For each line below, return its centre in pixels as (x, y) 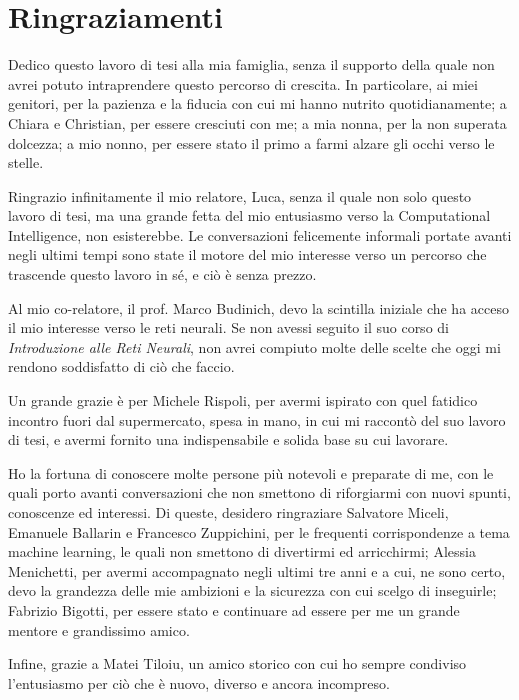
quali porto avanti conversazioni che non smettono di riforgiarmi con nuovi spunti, (259, 492)
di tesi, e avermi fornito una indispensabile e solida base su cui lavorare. (228, 439)
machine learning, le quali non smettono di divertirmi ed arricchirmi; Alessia (242, 551)
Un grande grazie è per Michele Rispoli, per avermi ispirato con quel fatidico (243, 400)
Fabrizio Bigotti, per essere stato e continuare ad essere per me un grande (234, 609)
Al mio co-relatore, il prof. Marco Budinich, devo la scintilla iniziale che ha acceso (258, 307)
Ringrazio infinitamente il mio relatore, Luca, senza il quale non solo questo (240, 195)
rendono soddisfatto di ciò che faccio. (121, 366)
